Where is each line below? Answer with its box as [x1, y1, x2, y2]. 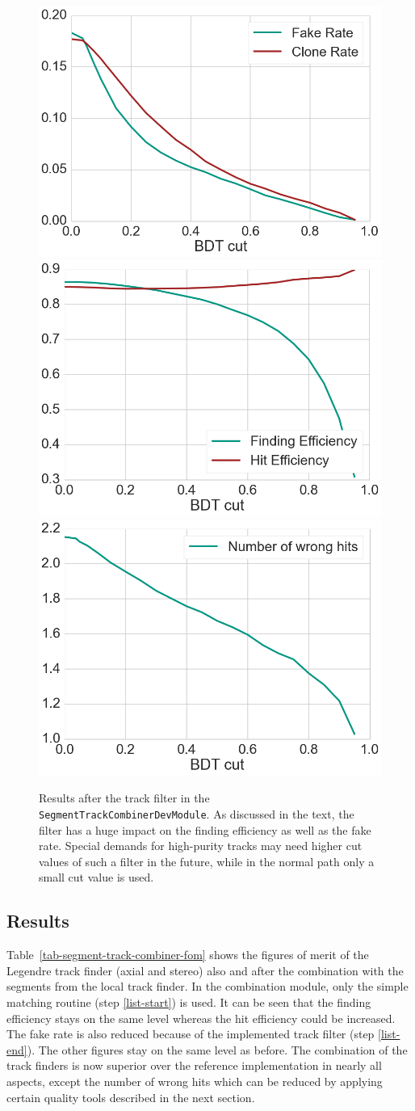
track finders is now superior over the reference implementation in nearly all [6, 1057, 382, 1074]
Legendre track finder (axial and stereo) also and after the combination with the [6, 962, 404, 978]
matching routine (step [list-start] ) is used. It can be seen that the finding [6, 994, 371, 1011]
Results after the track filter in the [39, 789, 210, 806]
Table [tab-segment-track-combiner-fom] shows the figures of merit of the [6, 946, 369, 963]
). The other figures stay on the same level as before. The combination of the [27, 1041, 408, 1058]
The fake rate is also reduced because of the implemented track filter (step [6, 1025, 375, 1042]
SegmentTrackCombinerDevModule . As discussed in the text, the [39, 806, 354, 823]
